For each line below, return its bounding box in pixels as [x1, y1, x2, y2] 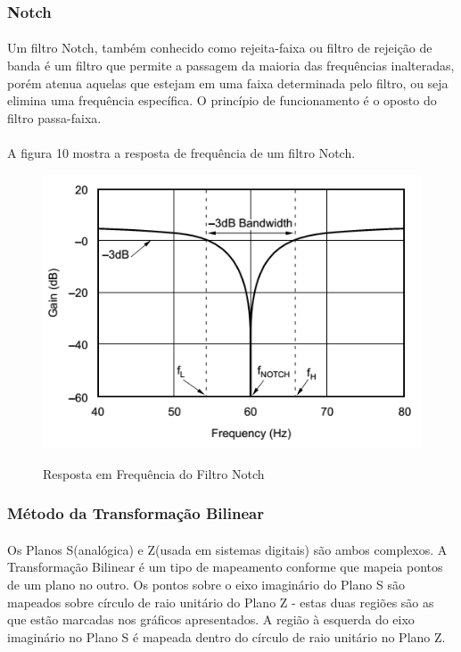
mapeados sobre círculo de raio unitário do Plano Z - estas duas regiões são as [7, 592, 434, 611]
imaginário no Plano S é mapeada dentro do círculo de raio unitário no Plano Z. [7, 627, 446, 646]
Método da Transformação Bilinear [7, 502, 264, 524]
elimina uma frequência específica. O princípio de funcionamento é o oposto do [7, 91, 437, 110]
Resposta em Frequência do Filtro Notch [43, 464, 265, 483]
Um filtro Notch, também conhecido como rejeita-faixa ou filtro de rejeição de [7, 38, 432, 57]
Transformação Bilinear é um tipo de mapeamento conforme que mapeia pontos [7, 557, 443, 576]
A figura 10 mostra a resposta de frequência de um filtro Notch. [7, 144, 356, 161]
